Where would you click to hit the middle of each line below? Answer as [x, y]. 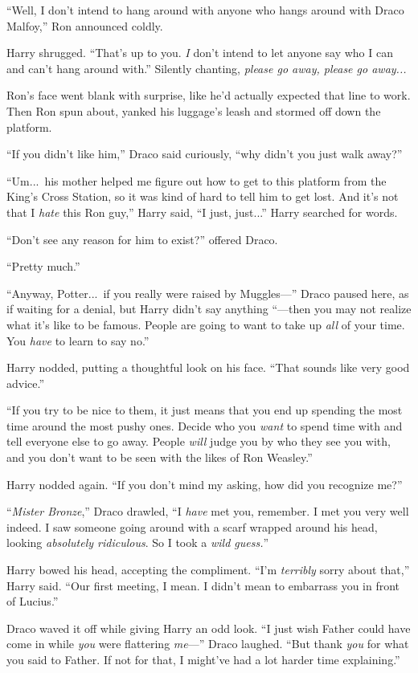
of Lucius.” [33, 601]
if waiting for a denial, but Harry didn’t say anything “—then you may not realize [209, 309]
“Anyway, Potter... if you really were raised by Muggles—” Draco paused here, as [208, 293]
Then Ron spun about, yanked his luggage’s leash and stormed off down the [194, 110]
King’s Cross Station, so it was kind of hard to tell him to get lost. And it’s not [203, 196]
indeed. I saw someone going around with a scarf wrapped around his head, [192, 526]
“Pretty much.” [43, 266]
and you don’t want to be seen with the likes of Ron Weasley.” [160, 457]
